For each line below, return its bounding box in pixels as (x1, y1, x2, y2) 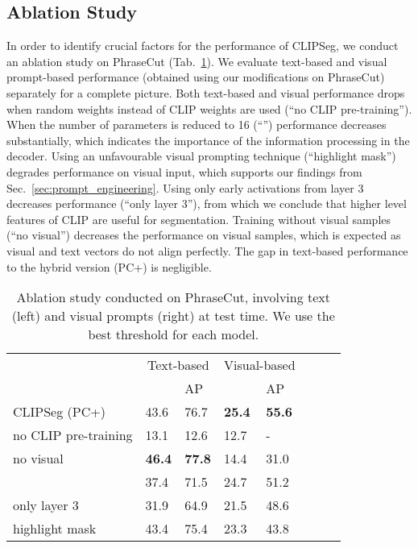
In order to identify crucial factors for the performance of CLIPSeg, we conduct (6, 37, 399, 54)
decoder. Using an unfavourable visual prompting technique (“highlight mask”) (6, 147, 396, 164)
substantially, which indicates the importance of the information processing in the (6, 131, 410, 148)
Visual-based (224, 355, 296, 375)
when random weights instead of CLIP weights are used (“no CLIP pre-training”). (6, 100, 412, 117)
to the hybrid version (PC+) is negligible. (6, 258, 212, 275)
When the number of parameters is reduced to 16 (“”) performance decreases (6, 116, 387, 133)
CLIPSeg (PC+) (13, 402, 106, 421)
